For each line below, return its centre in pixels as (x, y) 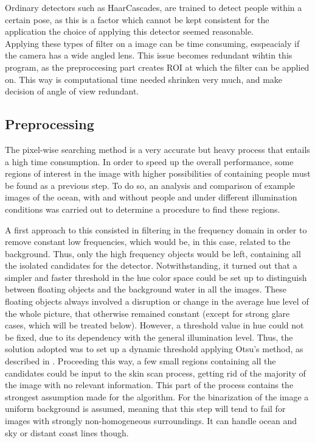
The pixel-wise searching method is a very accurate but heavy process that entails (157, 149)
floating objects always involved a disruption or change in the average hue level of (157, 301)
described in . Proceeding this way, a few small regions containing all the (140, 361)
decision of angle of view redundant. (72, 91)
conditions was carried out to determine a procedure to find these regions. (143, 209)
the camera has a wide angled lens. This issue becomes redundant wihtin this (149, 55)
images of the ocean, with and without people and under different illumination (151, 197)
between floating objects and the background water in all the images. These (146, 289)
